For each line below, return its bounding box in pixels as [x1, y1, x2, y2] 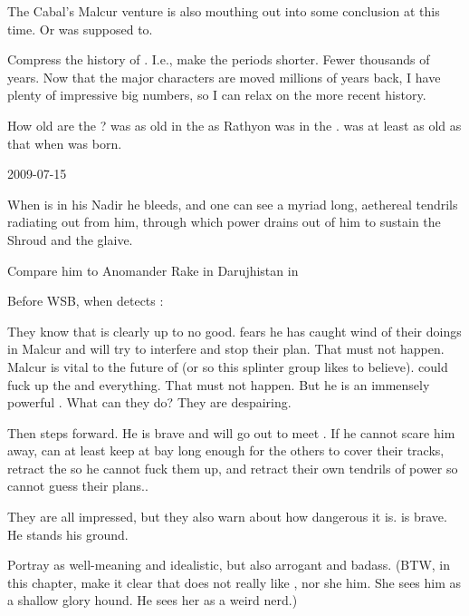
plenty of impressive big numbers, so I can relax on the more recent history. [7, 85, 426, 104]
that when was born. [7, 133, 122, 152]
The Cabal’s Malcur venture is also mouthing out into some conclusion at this [7, 2, 440, 20]
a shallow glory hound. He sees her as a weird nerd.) [7, 591, 298, 610]
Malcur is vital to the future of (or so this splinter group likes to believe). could [7, 357, 448, 376]
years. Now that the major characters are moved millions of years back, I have [7, 67, 441, 86]
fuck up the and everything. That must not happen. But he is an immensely [7, 375, 430, 394]
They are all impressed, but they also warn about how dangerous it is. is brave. [7, 507, 447, 526]
